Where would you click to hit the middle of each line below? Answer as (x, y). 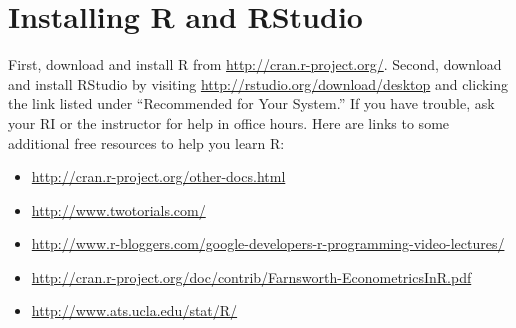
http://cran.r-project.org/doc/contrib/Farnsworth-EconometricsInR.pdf (251, 276)
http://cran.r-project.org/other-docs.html (158, 176)
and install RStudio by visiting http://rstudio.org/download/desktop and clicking (258, 83)
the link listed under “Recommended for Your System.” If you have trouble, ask (251, 103)
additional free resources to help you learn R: (146, 142)
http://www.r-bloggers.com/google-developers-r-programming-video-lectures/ (268, 243)
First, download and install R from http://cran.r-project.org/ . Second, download (255, 64)
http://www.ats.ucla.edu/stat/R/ (134, 310)
